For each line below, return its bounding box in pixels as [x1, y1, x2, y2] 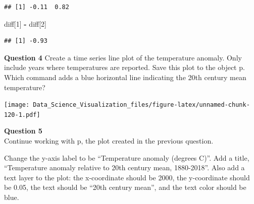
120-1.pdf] [4, 111, 40, 118]
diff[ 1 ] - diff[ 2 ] [4, 18, 46, 29]
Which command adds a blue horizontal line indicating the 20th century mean [4, 72, 246, 82]
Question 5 [4, 125, 42, 136]
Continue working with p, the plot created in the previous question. [4, 135, 214, 146]
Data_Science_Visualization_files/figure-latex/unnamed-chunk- [33, 101, 250, 109]
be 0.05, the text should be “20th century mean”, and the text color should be [4, 182, 246, 192]
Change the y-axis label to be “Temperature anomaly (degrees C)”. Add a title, [4, 152, 249, 163]
